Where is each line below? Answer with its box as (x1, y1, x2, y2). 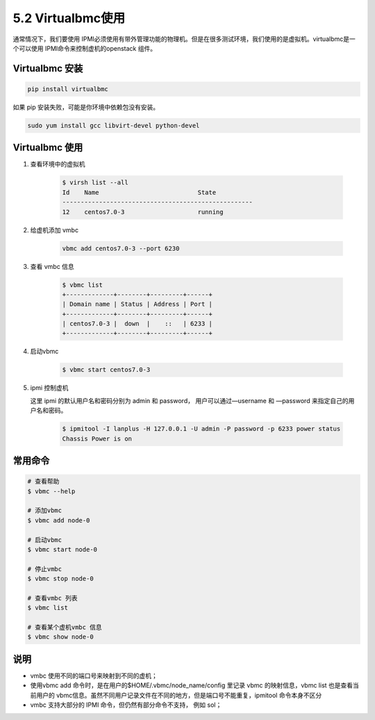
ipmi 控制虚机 (30, 384, 69, 392)
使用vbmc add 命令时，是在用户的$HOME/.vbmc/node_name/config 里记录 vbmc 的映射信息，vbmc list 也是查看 (30, 681, 353, 689)
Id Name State (62, 188, 217, 196)
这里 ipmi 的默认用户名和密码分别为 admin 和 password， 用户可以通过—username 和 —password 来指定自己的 (30, 396, 349, 404)
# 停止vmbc (27, 565, 62, 573)
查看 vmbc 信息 (30, 262, 74, 270)
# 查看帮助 (27, 477, 60, 486)
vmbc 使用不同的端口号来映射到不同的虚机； (30, 671, 158, 680)
